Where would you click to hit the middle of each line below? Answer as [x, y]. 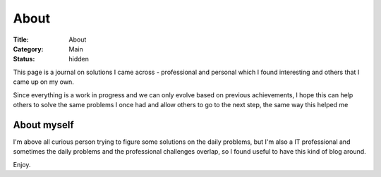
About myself [43, 124]
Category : [28, 49]
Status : [24, 59]
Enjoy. [22, 164]
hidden [79, 59]
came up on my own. [43, 82]
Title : [21, 39]
